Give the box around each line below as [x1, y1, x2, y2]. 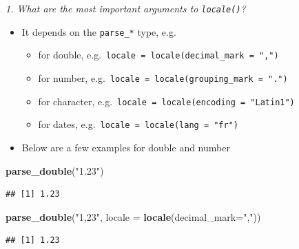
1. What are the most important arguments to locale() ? [6, 1, 246, 15]
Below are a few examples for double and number [21, 140, 230, 154]
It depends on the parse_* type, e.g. [21, 24, 176, 39]
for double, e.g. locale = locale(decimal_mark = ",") [38, 47, 279, 62]
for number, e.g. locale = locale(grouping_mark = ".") [38, 70, 288, 85]
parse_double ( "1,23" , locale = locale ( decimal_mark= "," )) [6, 209, 261, 224]
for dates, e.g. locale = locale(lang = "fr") [38, 117, 238, 131]
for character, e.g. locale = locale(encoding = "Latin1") [38, 94, 295, 108]
